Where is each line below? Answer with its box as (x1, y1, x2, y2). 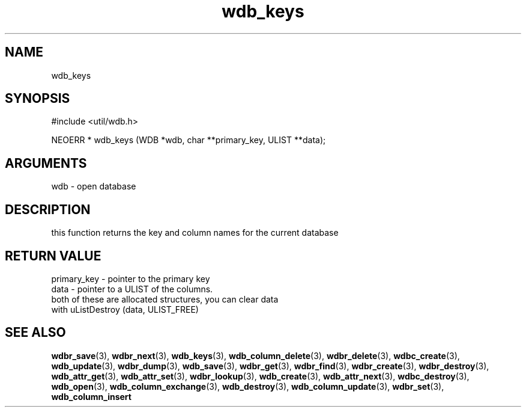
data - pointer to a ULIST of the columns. (51, 283, 213, 294)
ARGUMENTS (5, 155, 87, 171)
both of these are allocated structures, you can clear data (51, 294, 279, 304)
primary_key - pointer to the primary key (51, 273, 210, 284)
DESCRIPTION (5, 201, 91, 217)
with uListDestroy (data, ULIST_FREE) (51, 304, 199, 315)
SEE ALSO (5, 325, 66, 340)
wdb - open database (51, 181, 136, 192)
